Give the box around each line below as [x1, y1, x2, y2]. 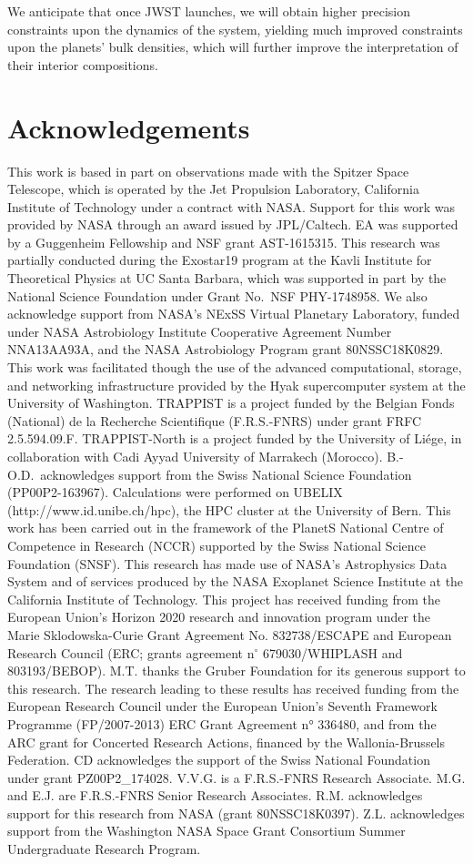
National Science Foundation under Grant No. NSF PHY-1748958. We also [7, 286, 428, 305]
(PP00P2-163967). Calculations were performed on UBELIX [7, 483, 343, 502]
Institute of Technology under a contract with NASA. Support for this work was [7, 197, 456, 216]
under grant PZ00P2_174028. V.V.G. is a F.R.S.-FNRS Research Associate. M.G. [7, 767, 466, 787]
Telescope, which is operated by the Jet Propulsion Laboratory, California [7, 179, 419, 198]
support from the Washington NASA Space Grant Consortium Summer [7, 821, 406, 840]
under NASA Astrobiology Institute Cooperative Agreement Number [7, 321, 392, 341]
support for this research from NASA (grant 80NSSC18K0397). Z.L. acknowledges [7, 803, 465, 822]
